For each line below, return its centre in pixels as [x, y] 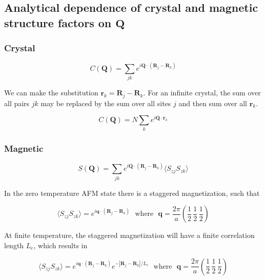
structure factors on [58, 22]
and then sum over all [213, 103]
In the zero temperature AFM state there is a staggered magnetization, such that [132, 193]
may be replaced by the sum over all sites [106, 103]
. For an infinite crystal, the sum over [202, 93]
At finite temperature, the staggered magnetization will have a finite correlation [129, 235]
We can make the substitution [51, 93]
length [14, 245]
